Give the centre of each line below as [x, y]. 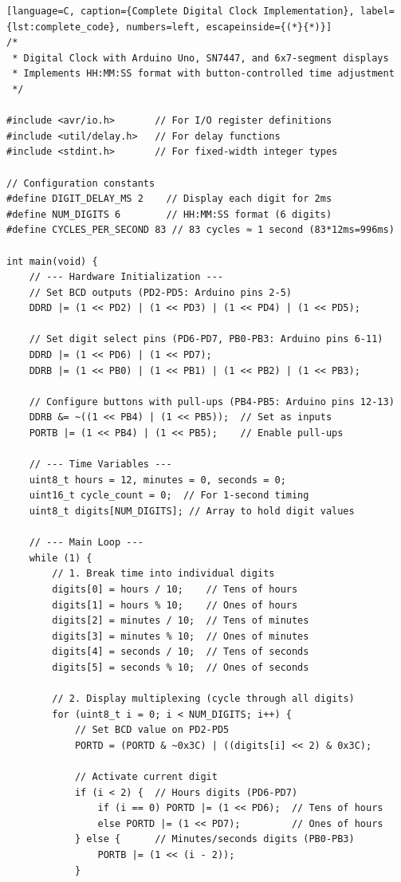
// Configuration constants [81, 183]
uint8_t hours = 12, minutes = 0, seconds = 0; [157, 480]
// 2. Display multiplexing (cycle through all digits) [203, 699]
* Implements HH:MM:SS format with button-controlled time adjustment [203, 74]
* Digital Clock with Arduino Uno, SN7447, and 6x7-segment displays [200, 58]
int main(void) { [52, 261]
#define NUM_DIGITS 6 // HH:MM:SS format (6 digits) [169, 214]
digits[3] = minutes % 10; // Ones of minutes [181, 636]
